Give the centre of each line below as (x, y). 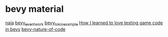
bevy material (34, 9)
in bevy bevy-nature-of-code (35, 29)
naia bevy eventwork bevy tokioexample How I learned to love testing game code (84, 23)
